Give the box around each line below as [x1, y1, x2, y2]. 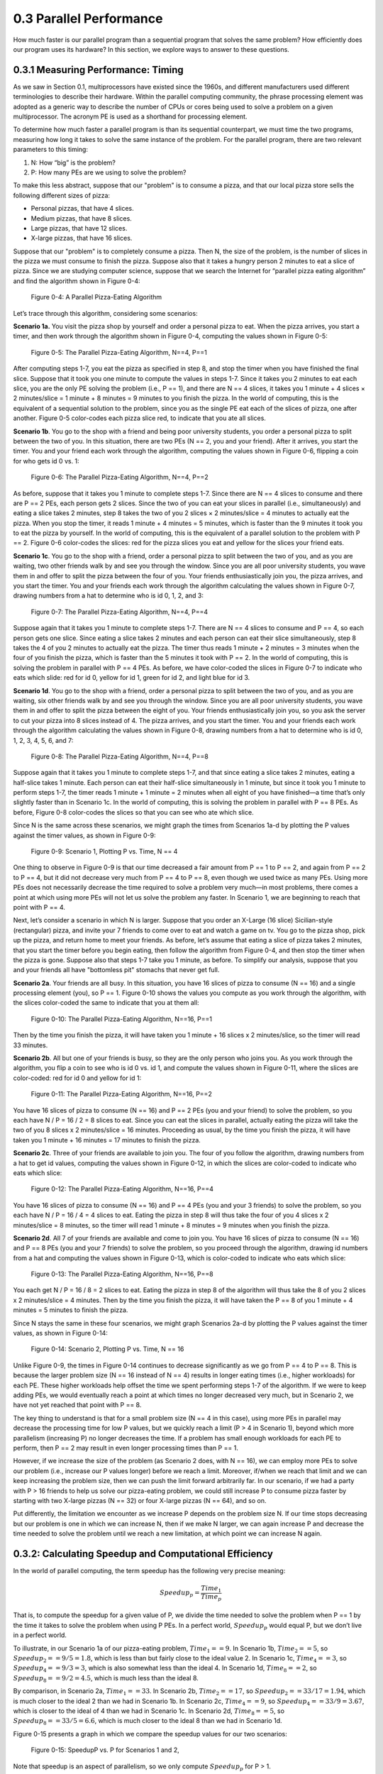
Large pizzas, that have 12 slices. [30, 224, 128, 232]
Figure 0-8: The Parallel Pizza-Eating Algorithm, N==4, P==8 [30, 752, 209, 761]
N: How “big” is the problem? [30, 158, 116, 167]
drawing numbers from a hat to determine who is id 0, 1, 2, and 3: [13, 591, 204, 600]
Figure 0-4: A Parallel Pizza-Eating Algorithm [30, 293, 162, 302]
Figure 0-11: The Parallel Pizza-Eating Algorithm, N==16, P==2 [30, 1090, 212, 1098]
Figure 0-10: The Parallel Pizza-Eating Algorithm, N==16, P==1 [30, 1015, 213, 1023]
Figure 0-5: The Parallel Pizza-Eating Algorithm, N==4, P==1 [30, 348, 207, 356]
